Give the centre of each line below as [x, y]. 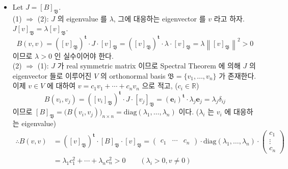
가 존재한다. [238, 75]
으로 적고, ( [160, 86]
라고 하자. [229, 18]
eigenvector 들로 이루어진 [52, 75]
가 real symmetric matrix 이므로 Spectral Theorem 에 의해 [149, 66]
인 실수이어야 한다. [84, 55]
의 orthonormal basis [133, 75]
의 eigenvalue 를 [82, 18]
